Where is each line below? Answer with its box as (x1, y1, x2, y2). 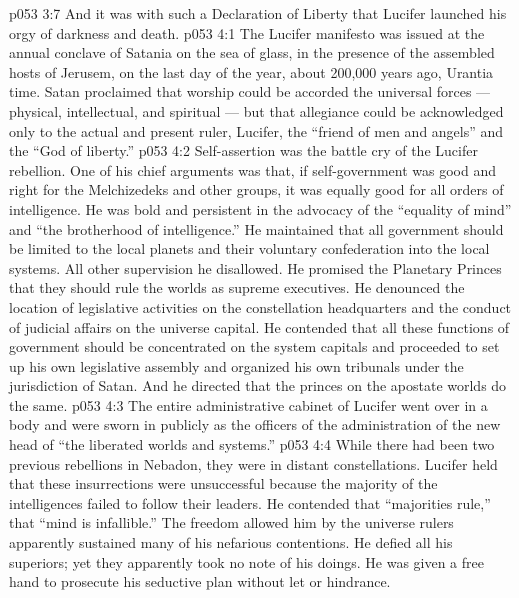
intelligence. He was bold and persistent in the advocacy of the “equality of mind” (9, 198, 512, 219)
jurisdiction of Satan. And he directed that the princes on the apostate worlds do (9, 375, 507, 396)
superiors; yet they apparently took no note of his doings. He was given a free (9, 551, 484, 572)
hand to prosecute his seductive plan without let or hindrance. (9, 571, 391, 592)
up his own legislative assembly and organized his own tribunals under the (9, 355, 464, 376)
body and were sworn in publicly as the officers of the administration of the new (9, 414, 501, 435)
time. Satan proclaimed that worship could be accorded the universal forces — (9, 81, 491, 102)
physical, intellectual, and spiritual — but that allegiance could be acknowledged (9, 100, 504, 121)
